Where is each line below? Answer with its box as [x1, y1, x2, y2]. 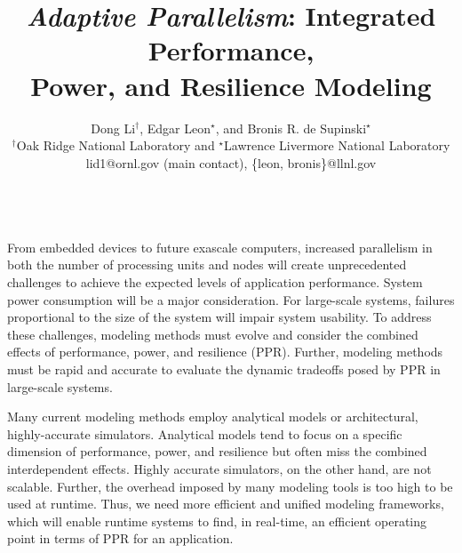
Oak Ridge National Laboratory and [16, 136, 215, 155]
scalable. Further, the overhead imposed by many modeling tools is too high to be [7, 477, 453, 495]
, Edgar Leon [139, 118, 211, 137]
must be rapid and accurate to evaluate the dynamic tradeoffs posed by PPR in [7, 360, 441, 379]
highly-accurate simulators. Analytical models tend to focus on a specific [7, 424, 402, 443]
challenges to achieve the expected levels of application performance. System [7, 273, 423, 292]
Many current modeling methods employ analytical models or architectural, [7, 407, 418, 426]
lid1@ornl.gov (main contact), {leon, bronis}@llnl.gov [85, 153, 377, 172]
